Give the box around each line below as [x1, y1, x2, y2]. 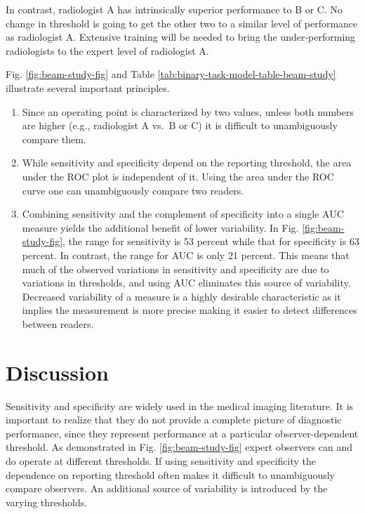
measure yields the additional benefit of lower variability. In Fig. [22, 220, 299, 235]
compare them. [22, 131, 86, 146]
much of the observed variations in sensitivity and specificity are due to [22, 261, 329, 276]
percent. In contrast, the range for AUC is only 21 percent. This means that [22, 247, 350, 262]
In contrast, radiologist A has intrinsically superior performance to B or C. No [6, 2, 343, 16]
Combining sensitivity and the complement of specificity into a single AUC [22, 206, 344, 221]
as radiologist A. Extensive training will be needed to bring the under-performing [6, 29, 356, 44]
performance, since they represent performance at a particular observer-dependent [6, 426, 359, 440]
